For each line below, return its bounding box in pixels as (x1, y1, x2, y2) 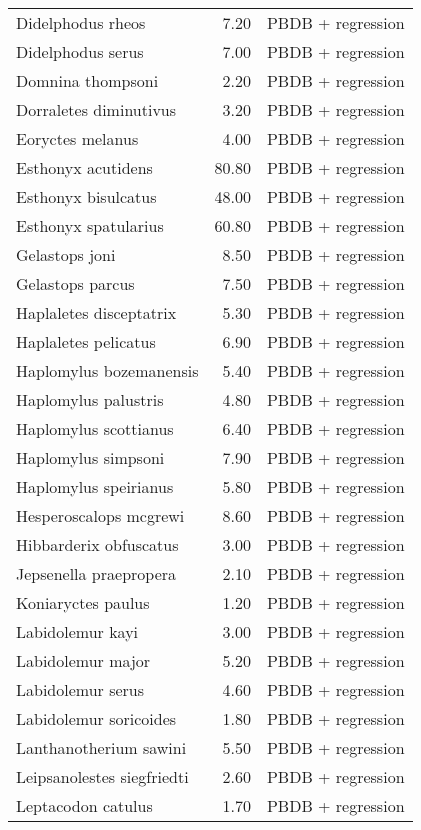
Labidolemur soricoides (16, 707, 177, 730)
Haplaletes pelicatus (16, 330, 156, 353)
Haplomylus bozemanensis (16, 359, 199, 382)
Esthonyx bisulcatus (16, 185, 157, 208)
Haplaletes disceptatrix (16, 301, 177, 324)
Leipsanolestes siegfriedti (16, 765, 189, 788)
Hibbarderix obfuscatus (16, 533, 179, 556)
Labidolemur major (16, 649, 151, 672)
